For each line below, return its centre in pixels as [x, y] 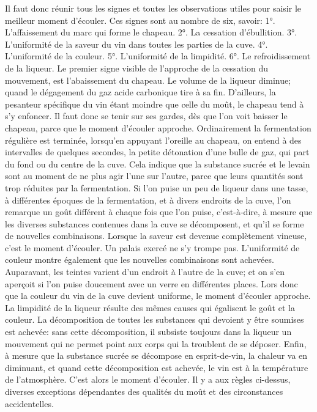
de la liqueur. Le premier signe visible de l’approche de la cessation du [136, 68]
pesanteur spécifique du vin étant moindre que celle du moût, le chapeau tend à [155, 104]
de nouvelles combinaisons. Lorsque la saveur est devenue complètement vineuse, [156, 236]
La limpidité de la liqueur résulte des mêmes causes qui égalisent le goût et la [150, 307]
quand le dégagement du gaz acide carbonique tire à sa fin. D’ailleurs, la [140, 92]
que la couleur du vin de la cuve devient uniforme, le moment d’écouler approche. [158, 296]
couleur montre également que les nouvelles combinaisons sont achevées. [140, 259]
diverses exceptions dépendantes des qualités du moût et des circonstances [144, 391]
